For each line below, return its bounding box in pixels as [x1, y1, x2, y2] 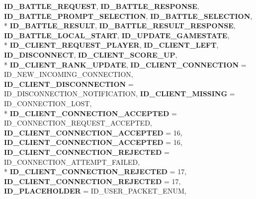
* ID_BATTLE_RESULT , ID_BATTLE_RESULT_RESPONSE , [4, 20, 236, 31]
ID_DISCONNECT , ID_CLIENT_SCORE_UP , [4, 49, 177, 60]
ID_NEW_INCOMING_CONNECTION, [4, 69, 133, 79]
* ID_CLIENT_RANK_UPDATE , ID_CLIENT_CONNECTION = [4, 59, 247, 69]
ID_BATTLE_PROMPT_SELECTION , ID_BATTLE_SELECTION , [4, 10, 253, 21]
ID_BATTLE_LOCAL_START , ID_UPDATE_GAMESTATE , [4, 30, 230, 40]
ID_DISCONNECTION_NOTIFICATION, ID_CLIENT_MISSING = [4, 88, 235, 99]
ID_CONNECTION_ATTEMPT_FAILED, [4, 156, 140, 167]
